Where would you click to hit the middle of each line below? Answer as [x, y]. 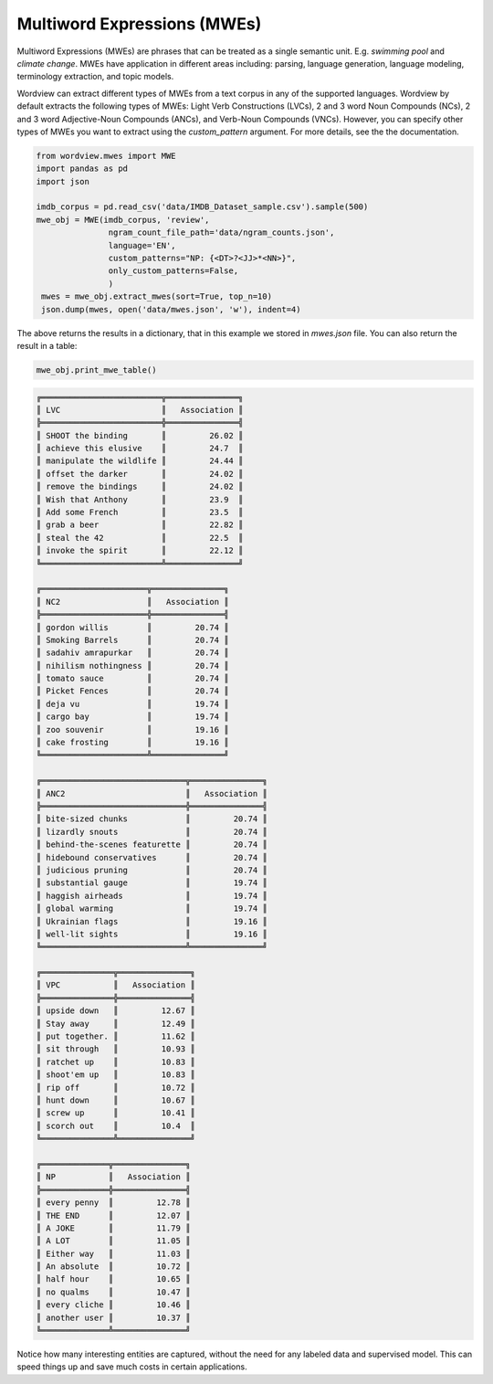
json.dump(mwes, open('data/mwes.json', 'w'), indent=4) [171, 309]
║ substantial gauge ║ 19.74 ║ [152, 883]
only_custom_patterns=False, [173, 271]
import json [63, 181]
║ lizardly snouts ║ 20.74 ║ [152, 832]
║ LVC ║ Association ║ [140, 410]
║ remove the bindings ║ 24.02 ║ [140, 487]
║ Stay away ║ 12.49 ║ [115, 1024]
